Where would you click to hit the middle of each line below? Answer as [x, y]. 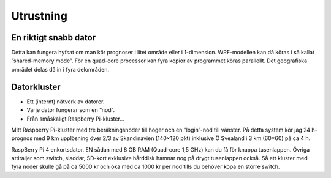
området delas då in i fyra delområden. [60, 69]
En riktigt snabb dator [54, 38]
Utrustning [39, 16]
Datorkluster [36, 87]
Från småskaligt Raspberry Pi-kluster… [76, 119]
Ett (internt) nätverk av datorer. [66, 102]
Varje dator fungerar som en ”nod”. [71, 110]
